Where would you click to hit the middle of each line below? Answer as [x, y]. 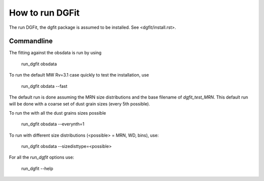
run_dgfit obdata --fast [44, 86]
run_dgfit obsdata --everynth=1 [53, 124]
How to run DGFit [44, 13]
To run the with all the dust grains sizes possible [57, 113]
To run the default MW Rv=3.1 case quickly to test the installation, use [79, 75]
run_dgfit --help [37, 168]
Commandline [31, 41]
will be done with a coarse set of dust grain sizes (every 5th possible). [79, 104]
